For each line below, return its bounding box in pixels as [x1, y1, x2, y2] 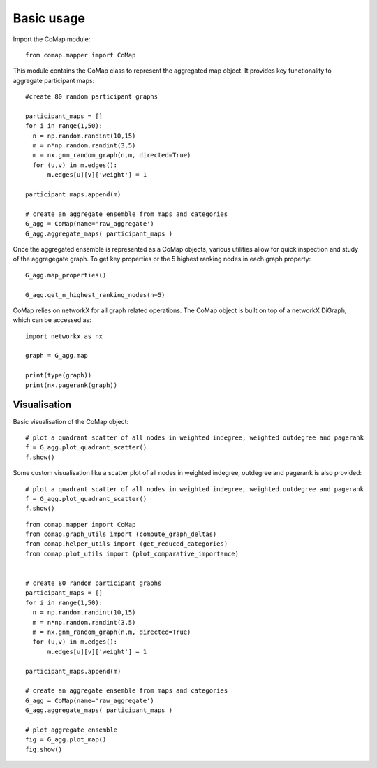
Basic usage [13, 10, 85, 26]
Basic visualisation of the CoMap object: [13, 417, 129, 426]
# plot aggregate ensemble [25, 725, 118, 734]
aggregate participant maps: [13, 76, 95, 85]
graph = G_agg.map [25, 352, 89, 360]
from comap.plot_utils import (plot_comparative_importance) [25, 549, 239, 558]
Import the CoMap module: [13, 35, 91, 43]
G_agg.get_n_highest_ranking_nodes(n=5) [25, 291, 165, 298]
